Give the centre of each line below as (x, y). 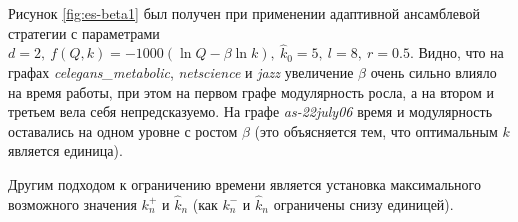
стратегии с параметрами (84, 32)
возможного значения (72, 203)
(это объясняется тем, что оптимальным (376, 130)
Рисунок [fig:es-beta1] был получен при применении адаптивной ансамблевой (244, 13)
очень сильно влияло (433, 72)
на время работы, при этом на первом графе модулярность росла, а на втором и (251, 91)
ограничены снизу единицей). (363, 203)
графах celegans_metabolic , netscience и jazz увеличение (181, 72)
